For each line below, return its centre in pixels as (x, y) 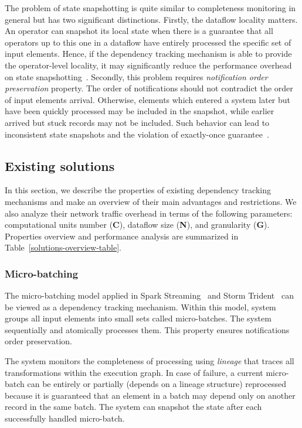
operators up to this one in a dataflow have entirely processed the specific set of (148, 42)
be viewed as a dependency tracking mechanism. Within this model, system (140, 307)
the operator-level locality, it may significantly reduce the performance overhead (148, 65)
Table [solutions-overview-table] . (63, 247)
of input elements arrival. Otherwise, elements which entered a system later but (148, 99)
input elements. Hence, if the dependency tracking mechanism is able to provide (148, 54)
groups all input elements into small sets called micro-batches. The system (138, 318)
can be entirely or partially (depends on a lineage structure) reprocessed (157, 384)
